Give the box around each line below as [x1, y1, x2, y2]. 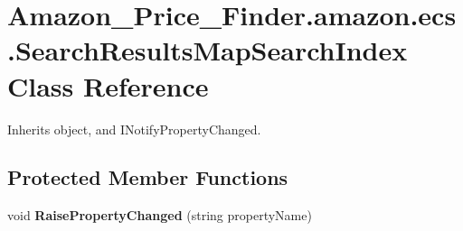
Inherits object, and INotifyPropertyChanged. [7, 119, 261, 138]
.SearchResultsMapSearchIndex [7, 32, 408, 69]
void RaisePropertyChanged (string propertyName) [7, 206, 312, 225]
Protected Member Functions [7, 163, 288, 191]
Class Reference [7, 67, 209, 104]
